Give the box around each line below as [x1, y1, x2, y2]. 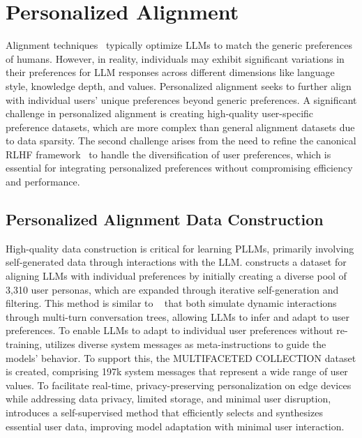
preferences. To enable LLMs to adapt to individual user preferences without [6, 323, 333, 338]
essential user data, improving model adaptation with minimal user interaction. [6, 418, 345, 433]
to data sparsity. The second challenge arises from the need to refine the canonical [6, 133, 356, 148]
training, [6, 337, 43, 352]
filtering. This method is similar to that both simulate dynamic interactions [6, 296, 337, 310]
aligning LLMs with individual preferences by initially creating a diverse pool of [6, 269, 347, 283]
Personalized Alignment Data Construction [6, 209, 324, 230]
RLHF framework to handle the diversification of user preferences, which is [6, 146, 331, 161]
